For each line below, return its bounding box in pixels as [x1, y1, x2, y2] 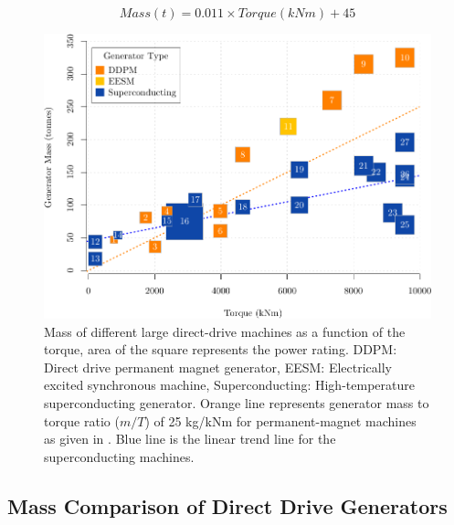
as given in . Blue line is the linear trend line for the [44, 429, 336, 448]
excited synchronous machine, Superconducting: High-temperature [44, 375, 415, 394]
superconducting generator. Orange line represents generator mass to [44, 393, 429, 412]
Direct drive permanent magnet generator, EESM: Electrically [44, 357, 392, 376]
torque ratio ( [44, 411, 120, 430]
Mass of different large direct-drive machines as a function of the [44, 321, 406, 341]
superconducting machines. [44, 446, 195, 466]
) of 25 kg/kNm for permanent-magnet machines [144, 411, 417, 430]
